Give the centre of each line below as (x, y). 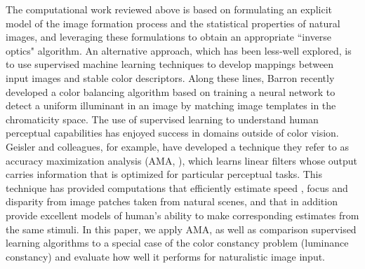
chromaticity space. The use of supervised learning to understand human (162, 119)
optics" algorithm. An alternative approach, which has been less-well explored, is (179, 50)
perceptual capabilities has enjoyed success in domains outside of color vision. (172, 133)
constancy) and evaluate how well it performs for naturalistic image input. (166, 256)
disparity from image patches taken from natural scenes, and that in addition (172, 201)
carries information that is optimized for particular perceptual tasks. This (164, 174)
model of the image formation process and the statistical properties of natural (173, 23)
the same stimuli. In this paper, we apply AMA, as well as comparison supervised (181, 229)
